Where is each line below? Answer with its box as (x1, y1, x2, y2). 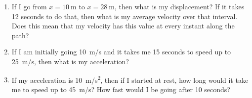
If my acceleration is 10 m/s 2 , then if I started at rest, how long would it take (11, 73, 249, 85)
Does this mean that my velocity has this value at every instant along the (11, 21, 235, 31)
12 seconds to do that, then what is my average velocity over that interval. (11, 11, 238, 21)
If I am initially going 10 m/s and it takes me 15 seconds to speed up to (11, 47, 231, 57)
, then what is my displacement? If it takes (114, 1, 245, 11)
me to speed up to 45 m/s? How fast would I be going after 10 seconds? (11, 84, 230, 94)
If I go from (11, 1, 47, 11)
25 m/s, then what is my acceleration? (11, 56, 129, 66)
